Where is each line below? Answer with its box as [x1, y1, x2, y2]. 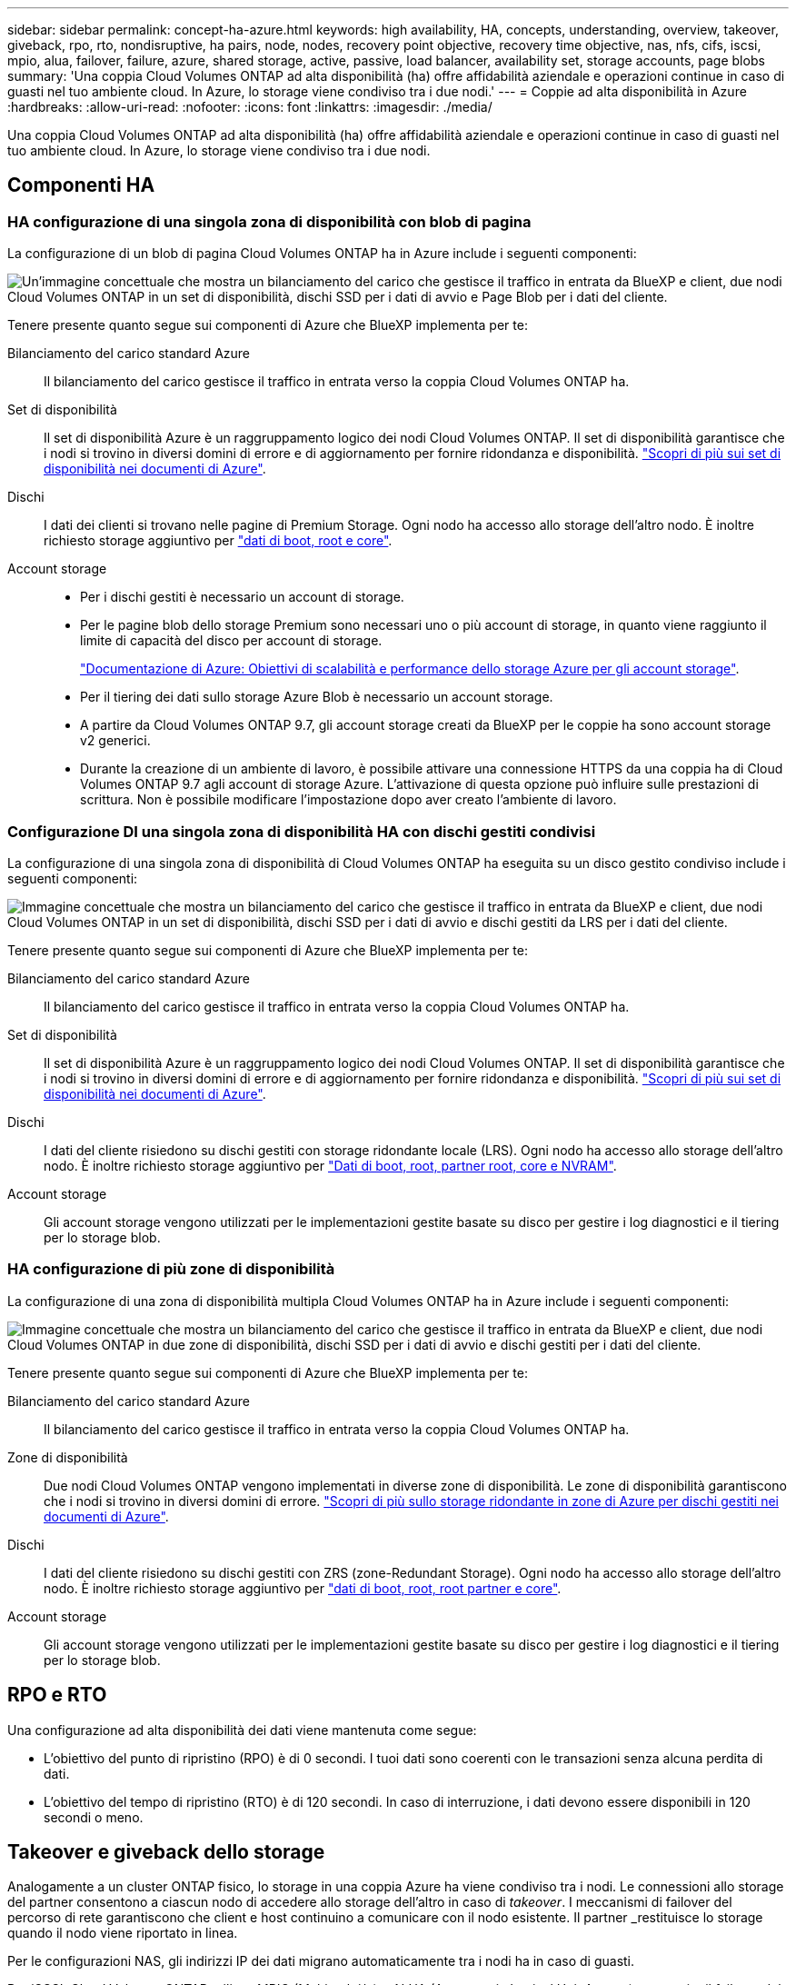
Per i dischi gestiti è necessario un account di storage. [80, 589, 404, 605]
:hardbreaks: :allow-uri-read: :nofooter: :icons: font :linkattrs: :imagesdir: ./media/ [7, 99, 493, 115]
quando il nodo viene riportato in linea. [7, 1925, 238, 1941]
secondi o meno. [44, 1809, 144, 1825]
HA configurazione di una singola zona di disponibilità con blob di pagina [7, 212, 532, 231]
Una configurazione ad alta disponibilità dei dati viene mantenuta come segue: [7, 1721, 477, 1738]
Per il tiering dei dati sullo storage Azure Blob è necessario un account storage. [80, 689, 553, 705]
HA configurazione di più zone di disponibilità [7, 1260, 335, 1279]
